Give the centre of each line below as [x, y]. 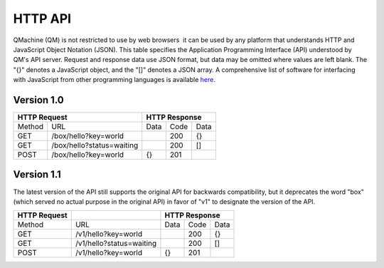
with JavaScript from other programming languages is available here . [114, 80]
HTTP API [42, 19]
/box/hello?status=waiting [95, 145]
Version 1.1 [37, 175]
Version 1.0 [38, 100]
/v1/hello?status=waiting [116, 244]
